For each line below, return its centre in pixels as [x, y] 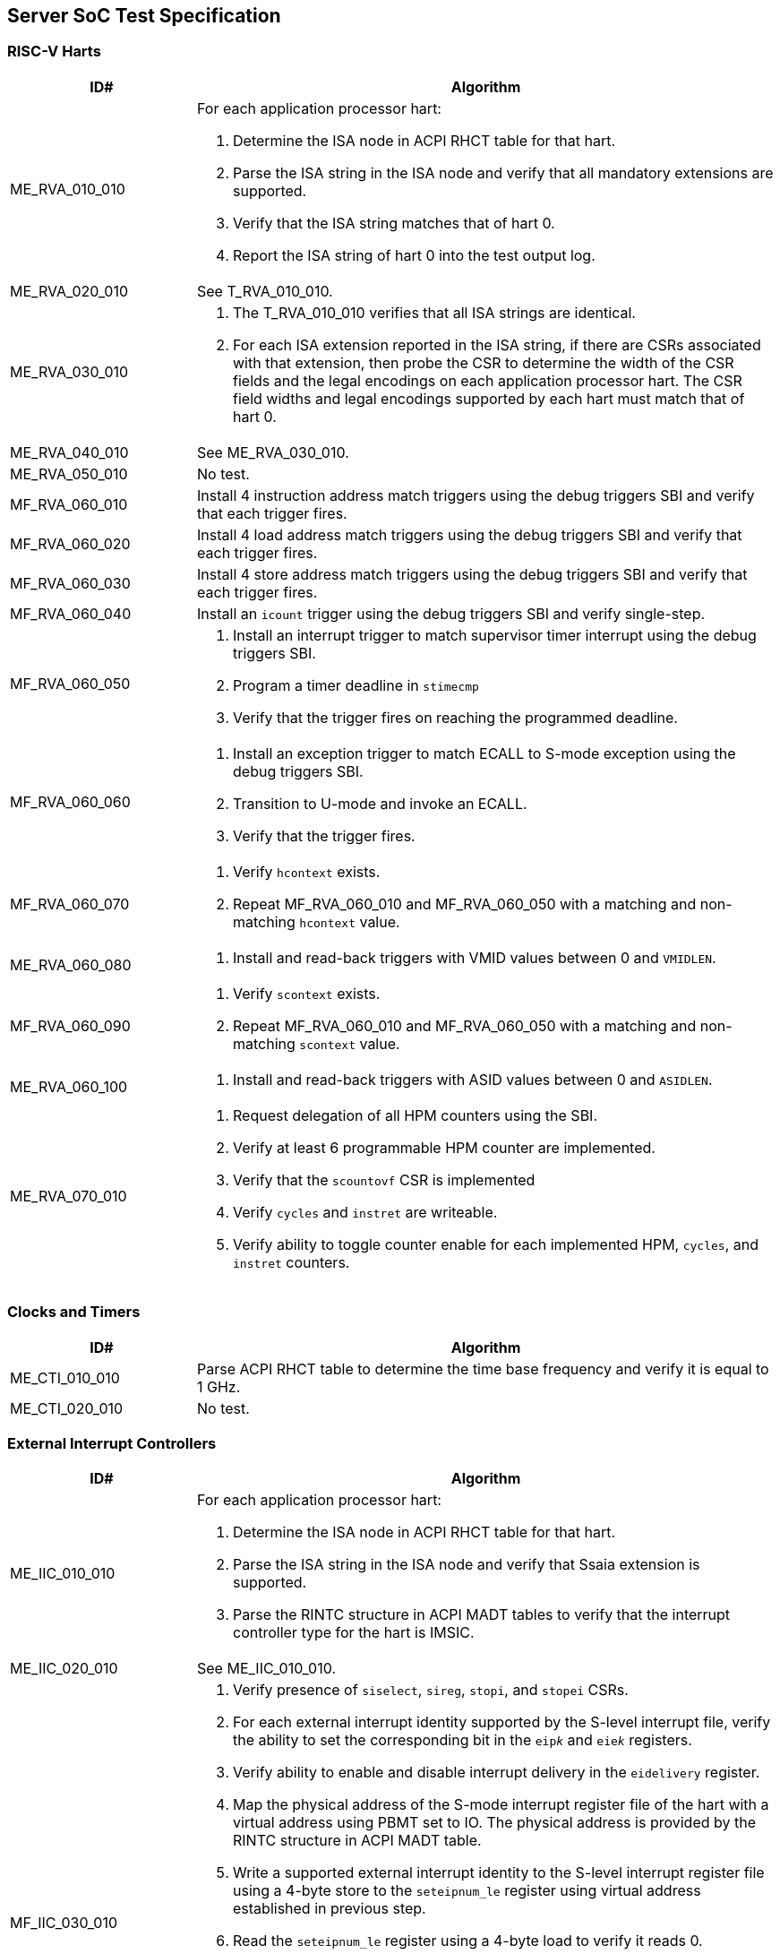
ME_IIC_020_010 [64, 1669]
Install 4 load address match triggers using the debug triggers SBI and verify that [470, 534]
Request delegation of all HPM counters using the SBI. [415, 1115]
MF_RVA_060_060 [70, 801]
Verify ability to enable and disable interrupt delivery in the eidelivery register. [497, 1773]
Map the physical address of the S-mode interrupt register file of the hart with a [501, 1805]
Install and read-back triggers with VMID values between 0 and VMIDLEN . [475, 957]
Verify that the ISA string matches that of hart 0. [394, 223]
